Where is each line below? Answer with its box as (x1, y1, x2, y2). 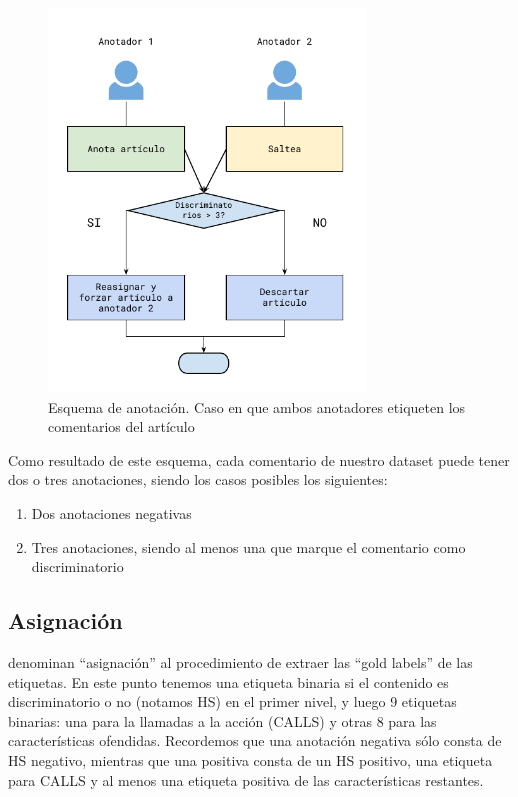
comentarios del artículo (48, 416, 195, 437)
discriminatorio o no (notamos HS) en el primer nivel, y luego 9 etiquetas (8, 691, 457, 712)
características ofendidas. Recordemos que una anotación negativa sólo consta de (8, 730, 502, 751)
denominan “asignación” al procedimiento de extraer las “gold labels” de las (8, 651, 473, 672)
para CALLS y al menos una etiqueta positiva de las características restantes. (8, 769, 484, 790)
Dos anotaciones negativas (31, 502, 192, 523)
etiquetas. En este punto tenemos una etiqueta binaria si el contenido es (8, 671, 449, 692)
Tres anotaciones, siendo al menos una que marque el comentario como (31, 536, 466, 557)
